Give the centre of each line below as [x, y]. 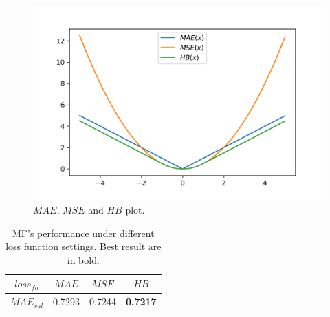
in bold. [83, 259]
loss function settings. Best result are [84, 246]
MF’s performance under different [84, 233]
